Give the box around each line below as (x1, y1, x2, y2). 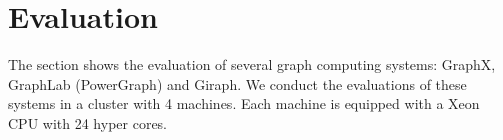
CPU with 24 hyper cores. (8, 112, 168, 133)
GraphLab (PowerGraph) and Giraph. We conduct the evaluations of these (8, 73, 467, 94)
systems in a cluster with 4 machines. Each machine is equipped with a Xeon (8, 93, 480, 114)
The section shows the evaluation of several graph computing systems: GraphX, (8, 54, 496, 75)
